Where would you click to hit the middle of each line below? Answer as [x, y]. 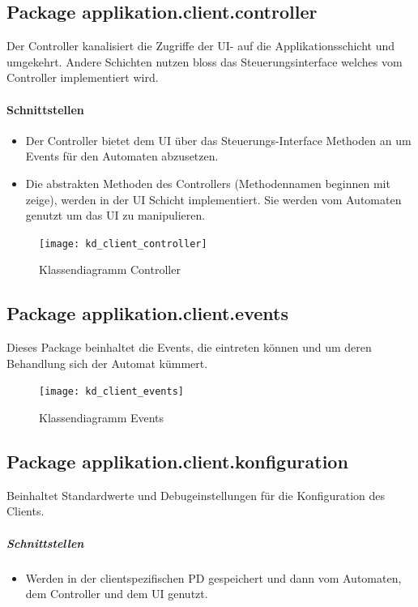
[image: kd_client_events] [111, 392]
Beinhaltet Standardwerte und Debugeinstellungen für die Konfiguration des [196, 495]
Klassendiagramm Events [102, 418]
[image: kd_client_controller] [123, 244]
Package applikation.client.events [147, 313]
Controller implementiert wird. [83, 77]
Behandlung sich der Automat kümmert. [107, 363]
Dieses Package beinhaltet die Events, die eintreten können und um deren [189, 347]
